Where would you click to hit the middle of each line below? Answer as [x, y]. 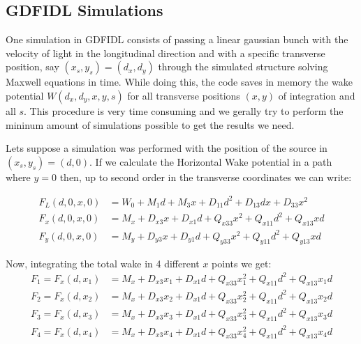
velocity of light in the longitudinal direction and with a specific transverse [165, 53]
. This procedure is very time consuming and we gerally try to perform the [184, 110]
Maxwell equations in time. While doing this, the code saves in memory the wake [179, 82]
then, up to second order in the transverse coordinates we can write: [206, 177]
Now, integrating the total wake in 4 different [103, 263]
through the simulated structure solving [243, 67]
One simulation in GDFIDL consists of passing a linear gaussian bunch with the [177, 39]
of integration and [317, 95]
